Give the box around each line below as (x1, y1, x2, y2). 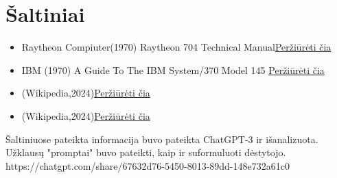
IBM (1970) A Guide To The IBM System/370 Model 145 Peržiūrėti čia (21, 62, 325, 77)
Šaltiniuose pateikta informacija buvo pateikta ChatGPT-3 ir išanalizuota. (5, 131, 318, 146)
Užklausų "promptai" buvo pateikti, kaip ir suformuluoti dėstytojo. (5, 145, 286, 160)
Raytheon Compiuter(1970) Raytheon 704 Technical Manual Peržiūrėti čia (21, 40, 332, 54)
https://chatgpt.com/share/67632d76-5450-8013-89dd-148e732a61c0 (5, 158, 290, 173)
